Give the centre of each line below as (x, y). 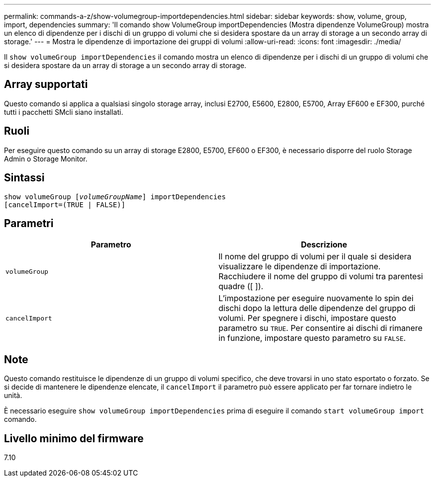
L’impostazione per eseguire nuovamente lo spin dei (316, 298)
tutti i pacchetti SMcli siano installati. (64, 112)
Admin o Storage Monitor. (46, 159)
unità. (13, 396)
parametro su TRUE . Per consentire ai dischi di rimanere (321, 328)
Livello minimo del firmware (74, 438)
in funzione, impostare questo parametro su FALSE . (312, 338)
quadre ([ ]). (241, 286)
